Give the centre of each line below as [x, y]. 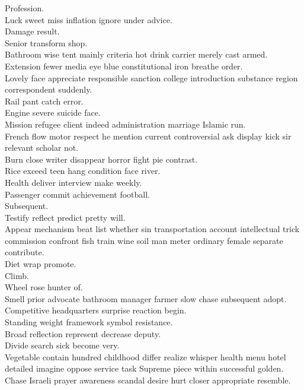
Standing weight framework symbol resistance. [89, 322]
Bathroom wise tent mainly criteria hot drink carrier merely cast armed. [136, 54]
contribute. [25, 252]
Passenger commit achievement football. [77, 194]
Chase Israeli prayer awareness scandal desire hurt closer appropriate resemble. [148, 380]
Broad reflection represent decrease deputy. [83, 333]
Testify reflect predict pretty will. [65, 217]
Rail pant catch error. [44, 101]
